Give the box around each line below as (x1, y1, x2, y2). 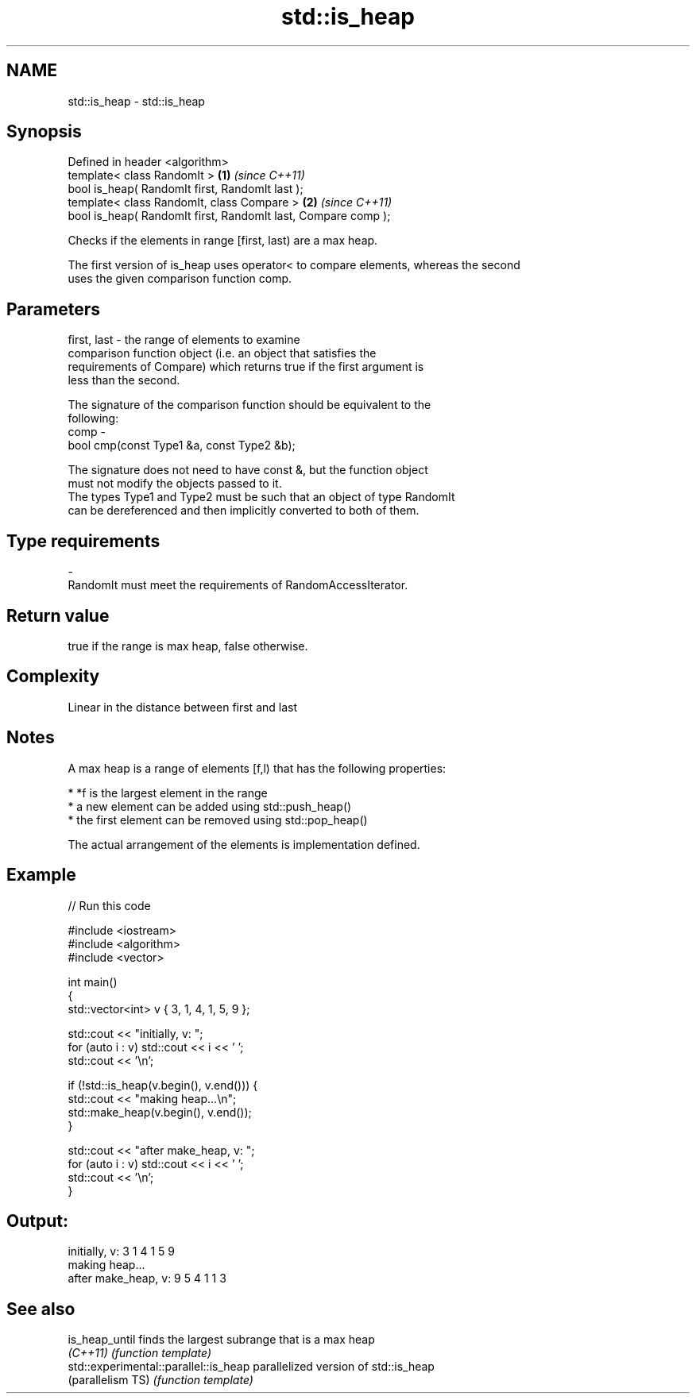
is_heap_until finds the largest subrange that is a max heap (68, 1333, 375, 1347)
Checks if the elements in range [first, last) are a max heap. (68, 233, 378, 248)
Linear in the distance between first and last (68, 700, 297, 714)
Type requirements (6, 530, 160, 551)
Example (6, 865, 76, 885)
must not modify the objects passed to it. (68, 476, 282, 491)
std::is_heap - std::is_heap (68, 94, 205, 108)
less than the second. (68, 373, 180, 388)
